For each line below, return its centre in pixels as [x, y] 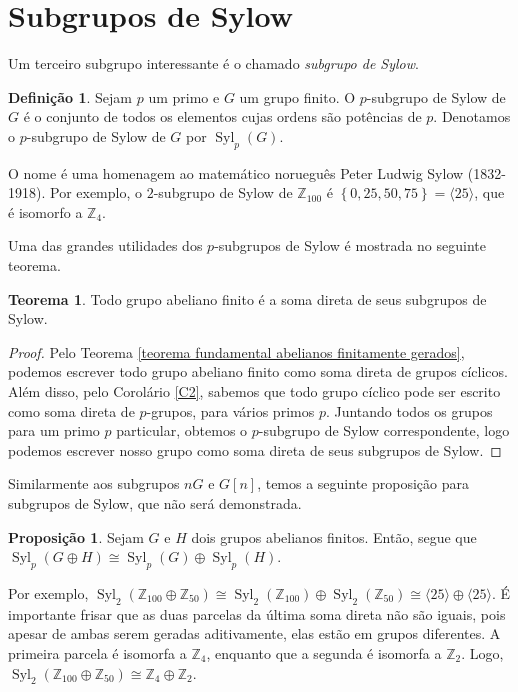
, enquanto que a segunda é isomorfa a [324, 652]
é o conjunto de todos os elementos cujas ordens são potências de [222, 116]
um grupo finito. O [297, 96]
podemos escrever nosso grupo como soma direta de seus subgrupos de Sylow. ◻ [255, 449]
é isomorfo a [45, 211]
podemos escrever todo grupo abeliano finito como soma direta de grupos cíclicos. [258, 371]
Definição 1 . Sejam [70, 96]
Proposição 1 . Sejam [76, 536]
